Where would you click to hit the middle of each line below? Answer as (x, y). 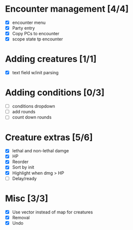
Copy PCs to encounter (36, 34)
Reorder (20, 162)
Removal (21, 217)
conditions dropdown (33, 106)
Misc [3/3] (27, 198)
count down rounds (32, 117)
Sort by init (23, 167)
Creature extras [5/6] (49, 137)
